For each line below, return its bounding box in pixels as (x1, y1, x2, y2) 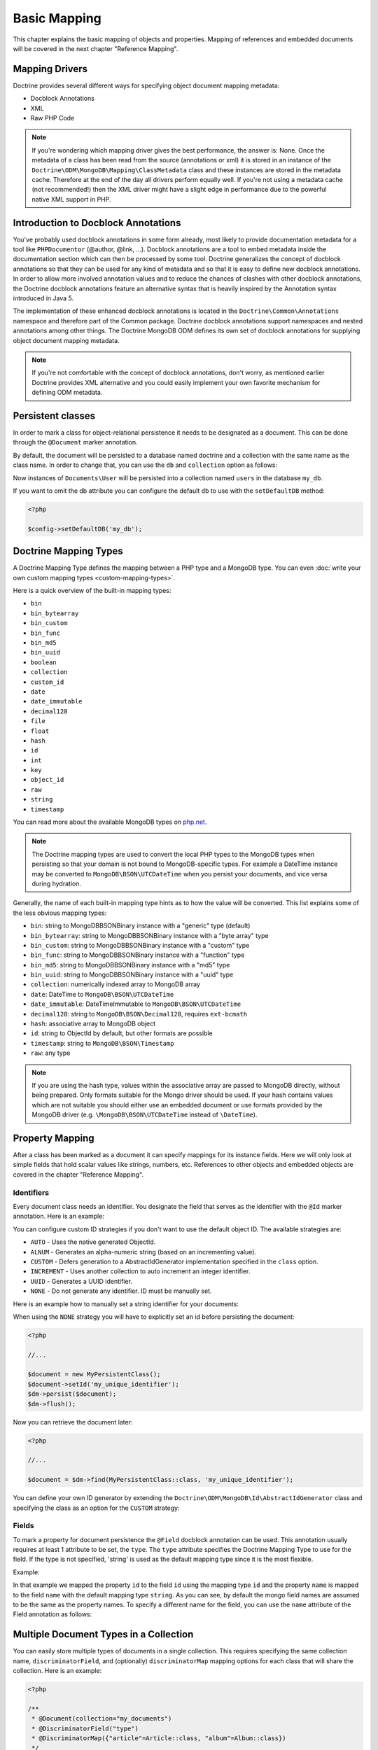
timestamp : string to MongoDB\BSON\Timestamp (30, 1039, 174, 1047)
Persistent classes (13, 409, 96, 421)
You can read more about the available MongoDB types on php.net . (13, 818, 207, 826)
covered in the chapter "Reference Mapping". (13, 1170, 143, 1179)
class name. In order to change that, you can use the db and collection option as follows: (13, 461, 278, 469)
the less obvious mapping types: (13, 909, 107, 917)
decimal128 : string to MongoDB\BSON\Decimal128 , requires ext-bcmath (30, 1009, 248, 1018)
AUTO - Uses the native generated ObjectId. (30, 1238, 156, 1246)
